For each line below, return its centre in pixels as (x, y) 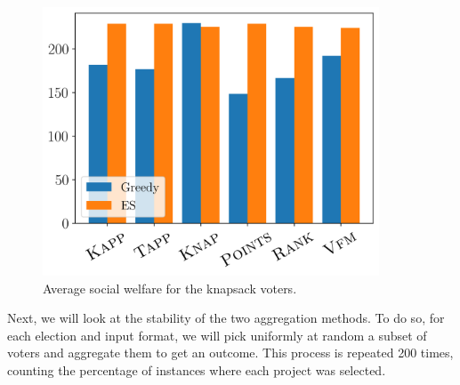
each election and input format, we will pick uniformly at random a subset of (217, 335)
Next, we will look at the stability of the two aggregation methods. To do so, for (226, 318)
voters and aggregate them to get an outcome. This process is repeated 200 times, (230, 353)
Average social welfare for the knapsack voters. (170, 288)
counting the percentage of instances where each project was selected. (197, 369)
